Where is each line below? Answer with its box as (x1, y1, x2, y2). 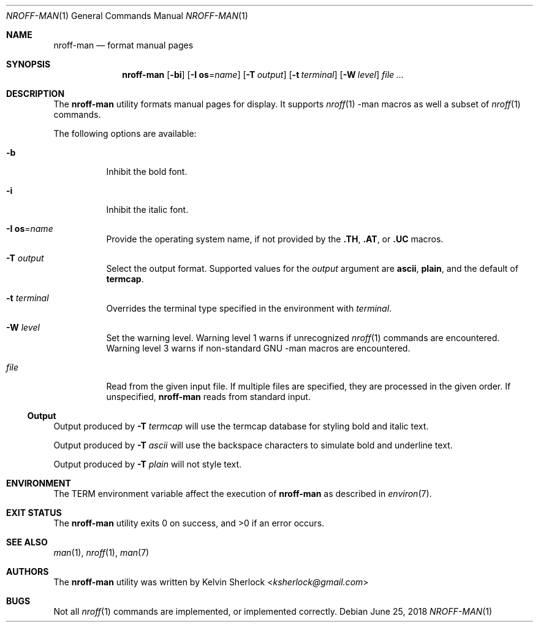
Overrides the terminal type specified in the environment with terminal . (106, 303, 392, 313)
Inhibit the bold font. (106, 166, 188, 177)
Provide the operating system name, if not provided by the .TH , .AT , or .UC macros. (106, 234, 444, 244)
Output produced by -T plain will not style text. (53, 459, 242, 469)
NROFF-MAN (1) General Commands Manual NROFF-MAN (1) (6, 10, 248, 21)
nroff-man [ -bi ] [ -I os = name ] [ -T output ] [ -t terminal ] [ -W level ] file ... (122, 69, 404, 80)
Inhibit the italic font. (106, 204, 189, 215)
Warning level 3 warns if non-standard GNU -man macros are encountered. (106, 343, 411, 353)
